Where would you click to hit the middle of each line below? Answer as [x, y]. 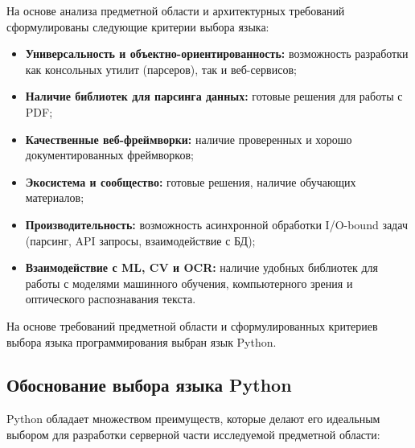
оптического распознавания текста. [111, 299]
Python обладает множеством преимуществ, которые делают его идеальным [193, 419]
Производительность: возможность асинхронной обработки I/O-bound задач [216, 224]
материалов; [55, 197]
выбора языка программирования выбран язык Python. [142, 341]
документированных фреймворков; [109, 155]
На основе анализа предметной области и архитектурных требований [176, 10]
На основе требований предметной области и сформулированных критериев [192, 325]
